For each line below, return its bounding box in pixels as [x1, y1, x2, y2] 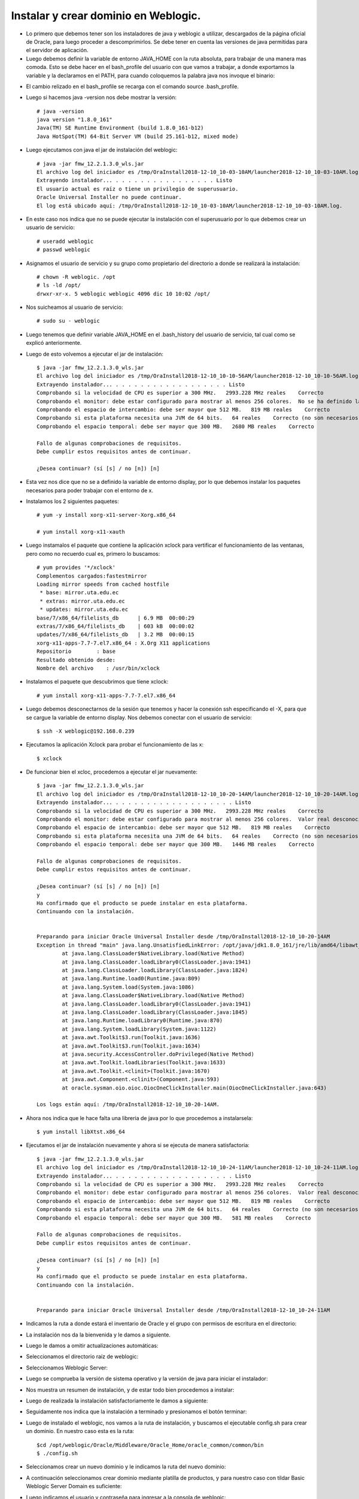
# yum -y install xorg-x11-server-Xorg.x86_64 [36, 511, 176, 519]
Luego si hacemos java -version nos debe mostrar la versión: [26, 94, 177, 101]
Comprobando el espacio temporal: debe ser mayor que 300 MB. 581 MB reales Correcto [36, 1214, 311, 1221]
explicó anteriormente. [26, 339, 82, 347]
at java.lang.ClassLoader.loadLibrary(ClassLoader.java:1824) [62, 967, 248, 974]
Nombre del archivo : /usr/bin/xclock [36, 664, 160, 672]
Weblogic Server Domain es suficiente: [26, 1483, 122, 1490]
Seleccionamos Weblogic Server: [26, 1364, 108, 1371]
